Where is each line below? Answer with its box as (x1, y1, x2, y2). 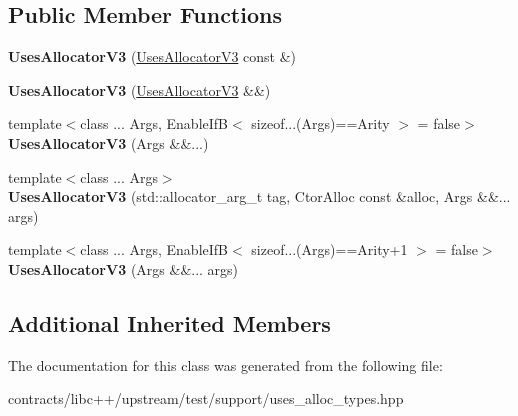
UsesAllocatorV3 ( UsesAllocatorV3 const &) (8, 46, 297, 67)
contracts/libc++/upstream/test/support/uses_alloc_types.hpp (8, 388, 404, 409)
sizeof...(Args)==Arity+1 (251, 239, 408, 260)
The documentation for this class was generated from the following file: (8, 354, 443, 375)
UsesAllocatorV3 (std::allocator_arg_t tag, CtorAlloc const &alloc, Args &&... (8, 186, 511, 207)
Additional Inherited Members (8, 307, 331, 338)
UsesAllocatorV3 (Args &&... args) (8, 258, 239, 279)
